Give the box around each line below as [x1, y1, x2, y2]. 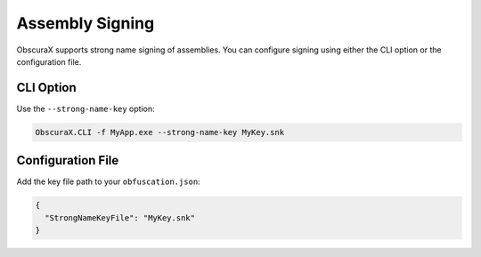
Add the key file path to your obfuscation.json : [16, 176, 200, 187]
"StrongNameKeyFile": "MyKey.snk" [45, 213, 196, 222]
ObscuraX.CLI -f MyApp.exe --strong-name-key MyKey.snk [35, 127, 285, 137]
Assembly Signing [16, 13, 155, 33]
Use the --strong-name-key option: [16, 103, 155, 114]
